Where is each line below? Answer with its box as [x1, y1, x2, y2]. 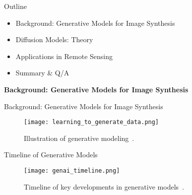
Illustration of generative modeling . [24, 132, 134, 143]
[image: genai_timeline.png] [24, 167, 120, 174]
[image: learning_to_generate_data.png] [24, 119, 159, 126]
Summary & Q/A [15, 67, 69, 78]
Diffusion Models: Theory [15, 34, 93, 45]
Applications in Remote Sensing [15, 51, 113, 61]
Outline [4, 1, 27, 11]
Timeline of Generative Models [4, 149, 98, 160]
